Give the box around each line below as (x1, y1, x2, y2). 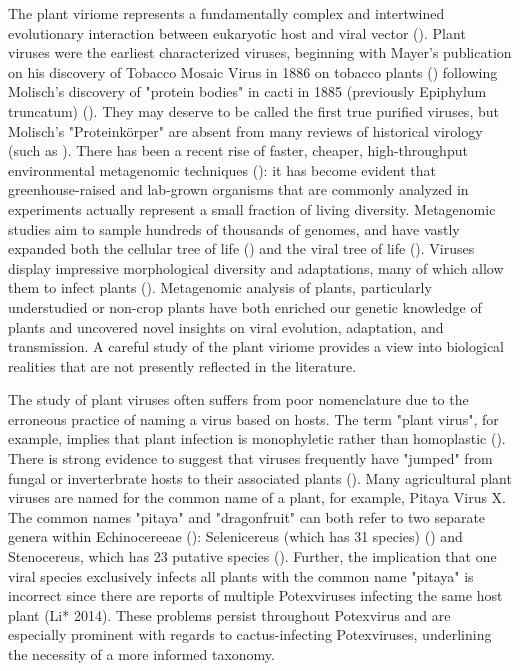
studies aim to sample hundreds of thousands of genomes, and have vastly (8, 218, 460, 239)
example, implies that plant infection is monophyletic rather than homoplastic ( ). (8, 428, 506, 449)
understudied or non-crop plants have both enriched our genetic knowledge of (8, 296, 482, 317)
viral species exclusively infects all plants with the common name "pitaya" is (8, 565, 474, 586)
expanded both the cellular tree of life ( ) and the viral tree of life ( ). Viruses (8, 238, 475, 259)
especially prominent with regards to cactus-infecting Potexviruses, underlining (8, 624, 492, 645)
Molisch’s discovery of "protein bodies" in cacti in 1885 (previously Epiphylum (8, 81, 487, 102)
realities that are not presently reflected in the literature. (8, 355, 357, 376)
